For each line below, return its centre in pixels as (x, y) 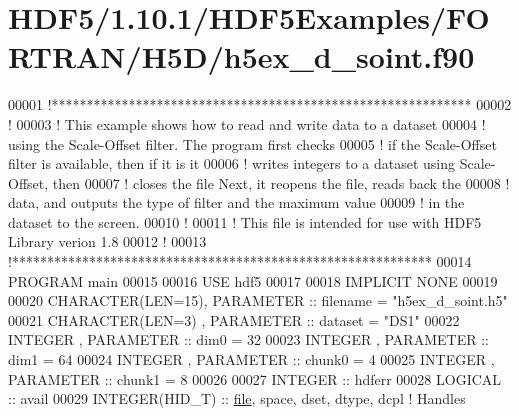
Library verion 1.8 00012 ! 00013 (107, 241)
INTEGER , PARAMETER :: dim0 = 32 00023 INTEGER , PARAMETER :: (248, 339)
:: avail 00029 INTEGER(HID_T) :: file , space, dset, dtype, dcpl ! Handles (237, 398)
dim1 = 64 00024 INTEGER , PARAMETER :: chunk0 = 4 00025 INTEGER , (251, 359)
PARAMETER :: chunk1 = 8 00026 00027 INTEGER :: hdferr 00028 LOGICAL (255, 378)
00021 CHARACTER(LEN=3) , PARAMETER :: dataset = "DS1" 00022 (234, 319)
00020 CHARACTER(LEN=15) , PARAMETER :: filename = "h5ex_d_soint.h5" (258, 300)
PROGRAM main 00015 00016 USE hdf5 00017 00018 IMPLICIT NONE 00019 (253, 280)
